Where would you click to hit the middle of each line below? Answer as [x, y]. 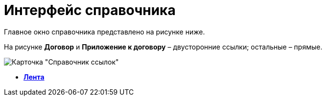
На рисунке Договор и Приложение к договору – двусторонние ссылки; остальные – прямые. [163, 47]
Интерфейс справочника [90, 10]
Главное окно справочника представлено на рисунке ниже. [105, 32]
